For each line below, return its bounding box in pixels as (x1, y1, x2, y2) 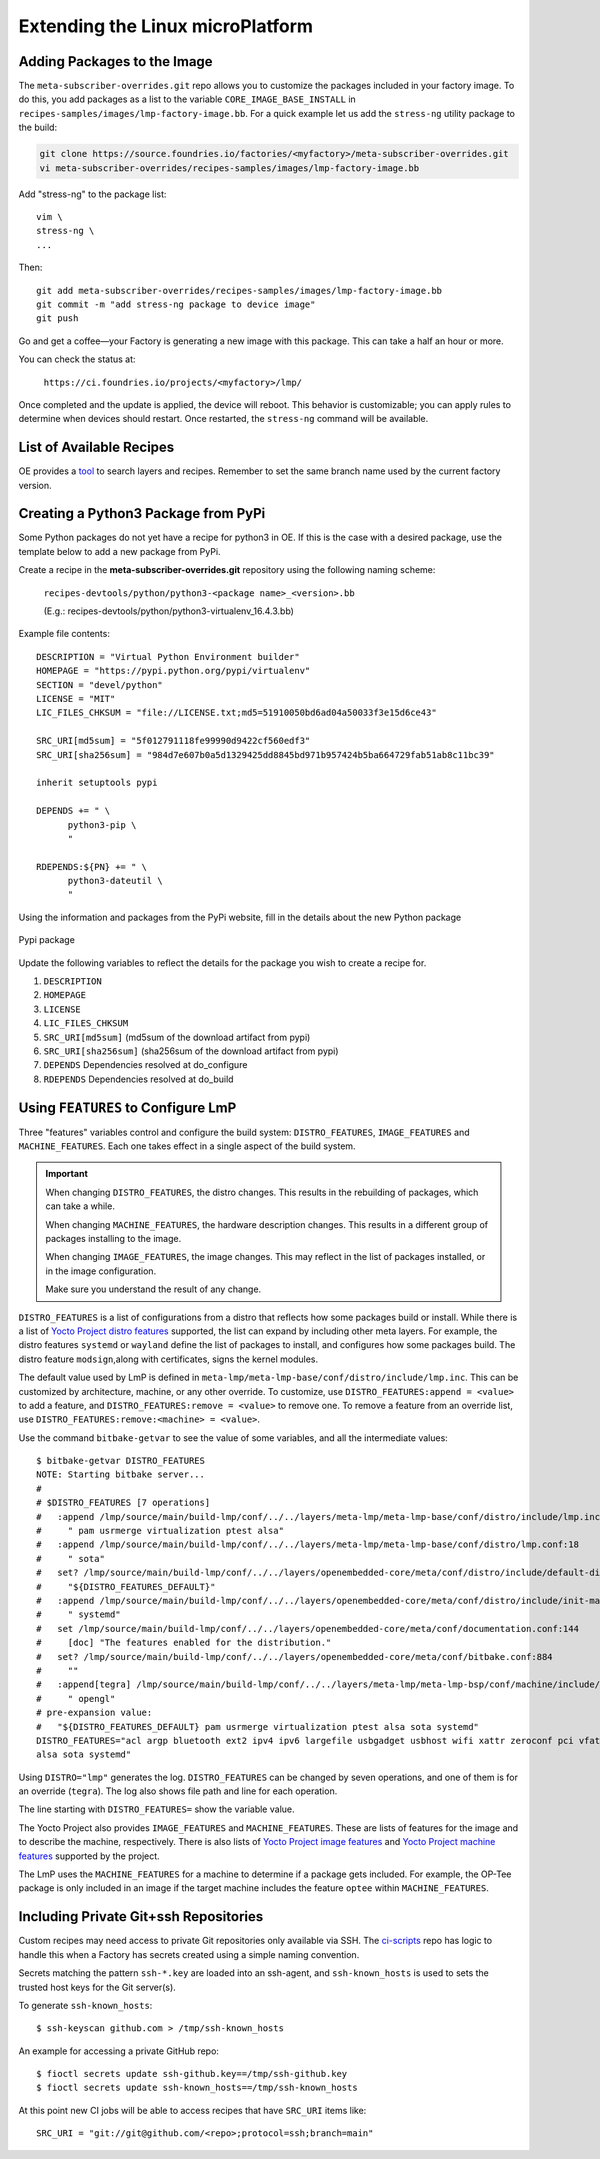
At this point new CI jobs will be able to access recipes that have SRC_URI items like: (18, 2104, 367, 2116)
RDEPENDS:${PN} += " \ (36, 861, 148, 872)
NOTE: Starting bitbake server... (36, 1469, 205, 1480)
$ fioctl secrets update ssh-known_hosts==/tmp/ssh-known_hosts (36, 2082, 359, 2094)
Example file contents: (18, 628, 110, 640)
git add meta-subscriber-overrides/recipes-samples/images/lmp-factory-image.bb (36, 285, 443, 296)
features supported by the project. (18, 1850, 160, 1862)
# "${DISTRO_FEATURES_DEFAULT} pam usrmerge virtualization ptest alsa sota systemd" (36, 1721, 480, 1732)
